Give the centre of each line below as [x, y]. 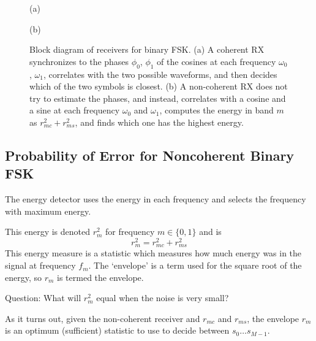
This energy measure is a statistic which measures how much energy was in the [153, 253]
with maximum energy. [48, 211]
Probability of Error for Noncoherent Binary [150, 155]
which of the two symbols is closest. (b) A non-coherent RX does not [159, 86]
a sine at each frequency [75, 110]
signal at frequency [40, 265]
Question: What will [43, 298]
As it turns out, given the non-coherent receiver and [103, 318]
